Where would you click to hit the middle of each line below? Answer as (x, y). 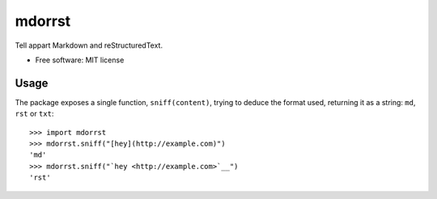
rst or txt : (34, 114)
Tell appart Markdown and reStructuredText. (89, 45)
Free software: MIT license (80, 60)
